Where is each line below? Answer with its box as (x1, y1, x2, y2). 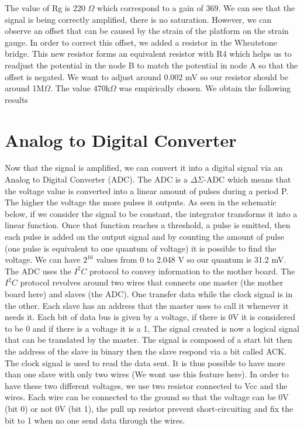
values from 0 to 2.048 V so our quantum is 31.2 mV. (96, 253, 286, 266)
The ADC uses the (5, 264, 71, 277)
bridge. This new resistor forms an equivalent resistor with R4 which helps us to (5, 47, 292, 60)
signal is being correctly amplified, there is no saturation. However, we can (5, 13, 272, 25)
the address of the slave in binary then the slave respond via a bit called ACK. (5, 345, 286, 357)
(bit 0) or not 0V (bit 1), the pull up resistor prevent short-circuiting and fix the (5, 402, 293, 414)
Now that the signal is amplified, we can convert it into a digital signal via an (5, 161, 283, 174)
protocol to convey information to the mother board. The (89, 264, 295, 277)
